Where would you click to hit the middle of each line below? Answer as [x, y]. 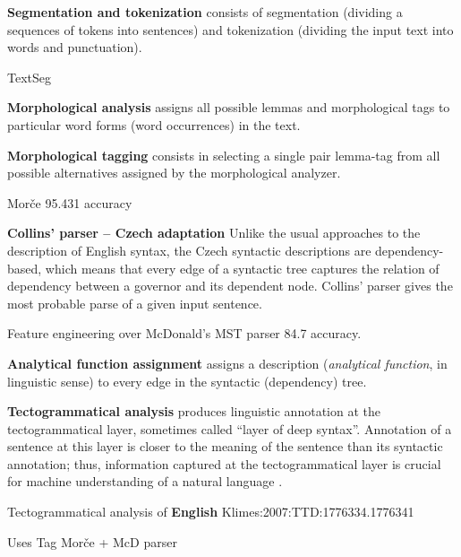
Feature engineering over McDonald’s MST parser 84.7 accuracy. [184, 333]
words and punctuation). [75, 47]
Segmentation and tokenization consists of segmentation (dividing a [205, 12]
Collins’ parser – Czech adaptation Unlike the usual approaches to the [214, 233]
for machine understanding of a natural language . [145, 481]
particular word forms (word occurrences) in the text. [154, 124]
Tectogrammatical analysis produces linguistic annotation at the [194, 411]
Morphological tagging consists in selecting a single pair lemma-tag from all [224, 155]
